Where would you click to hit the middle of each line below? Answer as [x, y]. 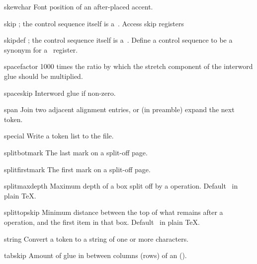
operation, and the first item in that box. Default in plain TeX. [102, 222]
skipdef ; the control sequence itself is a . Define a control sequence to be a [118, 40]
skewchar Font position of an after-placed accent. [79, 6]
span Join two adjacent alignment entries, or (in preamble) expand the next [119, 109]
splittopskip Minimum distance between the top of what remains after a [114, 212]
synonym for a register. [41, 49]
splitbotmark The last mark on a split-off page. [76, 152]
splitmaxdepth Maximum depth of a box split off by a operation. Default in [121, 186]
